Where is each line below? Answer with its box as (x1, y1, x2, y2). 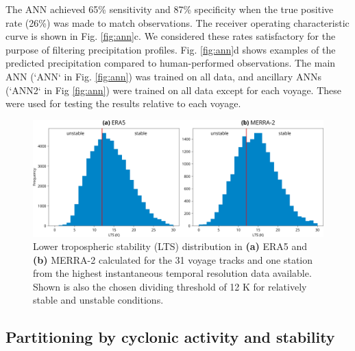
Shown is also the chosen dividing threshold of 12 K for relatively (33, 279, 307, 293)
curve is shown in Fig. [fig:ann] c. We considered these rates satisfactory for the (5, 29, 336, 43)
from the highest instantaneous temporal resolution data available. (33, 266, 312, 280)
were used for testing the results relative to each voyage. (5, 96, 241, 111)
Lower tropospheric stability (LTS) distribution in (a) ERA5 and (33, 239, 307, 253)
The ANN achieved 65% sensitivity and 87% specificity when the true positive (5, 2, 334, 16)
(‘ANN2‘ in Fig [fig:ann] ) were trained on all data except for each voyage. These (5, 82, 341, 97)
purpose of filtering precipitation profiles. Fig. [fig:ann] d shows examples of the (5, 42, 336, 56)
